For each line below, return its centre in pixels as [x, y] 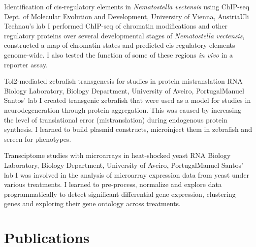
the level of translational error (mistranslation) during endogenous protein [116, 119]
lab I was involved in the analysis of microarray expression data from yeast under [127, 174]
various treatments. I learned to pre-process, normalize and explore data [113, 184]
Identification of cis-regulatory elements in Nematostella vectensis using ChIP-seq [127, 6]
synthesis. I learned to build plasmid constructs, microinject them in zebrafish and [128, 129]
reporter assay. [26, 64]
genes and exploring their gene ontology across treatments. [93, 203]
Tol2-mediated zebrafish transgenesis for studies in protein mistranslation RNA [123, 81]
